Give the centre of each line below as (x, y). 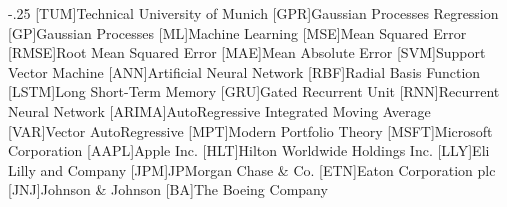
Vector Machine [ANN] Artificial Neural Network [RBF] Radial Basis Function (244, 71)
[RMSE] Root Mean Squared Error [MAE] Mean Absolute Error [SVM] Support (247, 52)
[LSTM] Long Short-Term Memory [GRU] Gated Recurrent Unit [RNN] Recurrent (254, 91)
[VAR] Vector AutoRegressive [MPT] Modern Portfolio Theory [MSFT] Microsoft (250, 130)
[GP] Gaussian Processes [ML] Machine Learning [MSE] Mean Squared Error (237, 32)
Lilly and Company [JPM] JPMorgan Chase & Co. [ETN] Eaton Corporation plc (252, 169)
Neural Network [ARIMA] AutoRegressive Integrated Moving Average (219, 110)
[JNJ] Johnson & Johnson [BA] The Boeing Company (168, 189)
